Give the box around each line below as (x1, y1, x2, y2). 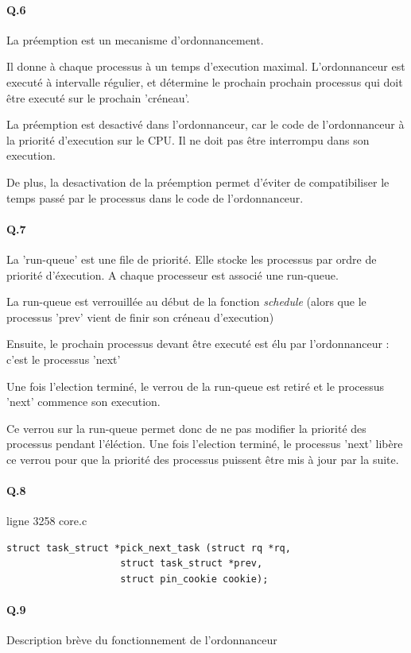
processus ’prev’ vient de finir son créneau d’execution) (6, 308, 274, 325)
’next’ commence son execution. (6, 393, 161, 410)
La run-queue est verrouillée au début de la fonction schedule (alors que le (6, 293, 366, 310)
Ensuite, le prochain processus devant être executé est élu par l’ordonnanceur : (6, 335, 390, 352)
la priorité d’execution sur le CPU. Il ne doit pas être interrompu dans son (6, 131, 370, 148)
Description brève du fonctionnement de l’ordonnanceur (6, 632, 277, 648)
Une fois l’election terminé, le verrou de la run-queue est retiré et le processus (6, 377, 385, 394)
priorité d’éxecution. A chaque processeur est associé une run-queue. (6, 266, 339, 283)
